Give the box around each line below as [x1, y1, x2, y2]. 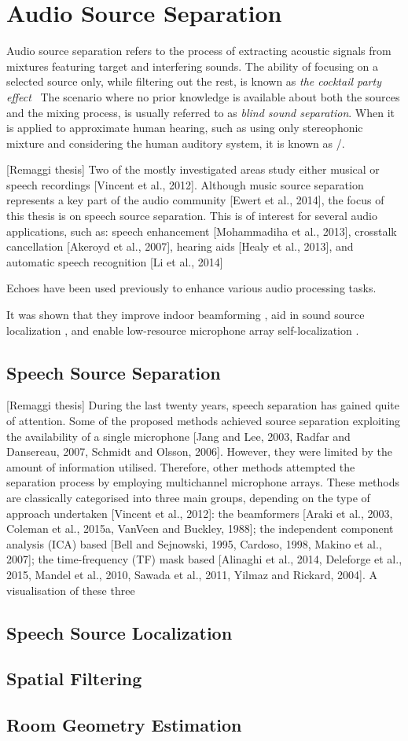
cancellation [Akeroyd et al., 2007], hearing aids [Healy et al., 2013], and [6, 238, 354, 255]
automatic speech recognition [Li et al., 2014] [6, 253, 223, 270]
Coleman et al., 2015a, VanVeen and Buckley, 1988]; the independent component [6, 520, 394, 537]
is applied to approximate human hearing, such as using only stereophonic [6, 119, 363, 136]
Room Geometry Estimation [6, 713, 242, 737]
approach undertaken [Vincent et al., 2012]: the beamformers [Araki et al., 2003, [6, 504, 393, 521]
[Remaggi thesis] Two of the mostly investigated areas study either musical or [6, 161, 380, 178]
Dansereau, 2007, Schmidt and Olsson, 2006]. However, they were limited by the [6, 443, 392, 460]
